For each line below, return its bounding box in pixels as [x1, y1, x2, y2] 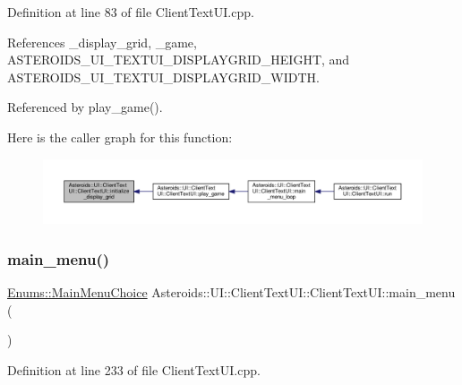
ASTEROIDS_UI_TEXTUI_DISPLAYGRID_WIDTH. [7, 67, 320, 86]
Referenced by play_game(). [7, 98, 163, 116]
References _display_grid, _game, [7, 32, 197, 51]
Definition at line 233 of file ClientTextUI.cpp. [7, 361, 261, 380]
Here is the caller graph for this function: [7, 127, 233, 146]
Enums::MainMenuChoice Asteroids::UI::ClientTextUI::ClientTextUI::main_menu [7, 283, 456, 302]
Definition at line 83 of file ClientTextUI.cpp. [7, 3, 254, 21]
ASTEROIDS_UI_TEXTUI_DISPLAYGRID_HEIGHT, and [7, 50, 350, 69]
